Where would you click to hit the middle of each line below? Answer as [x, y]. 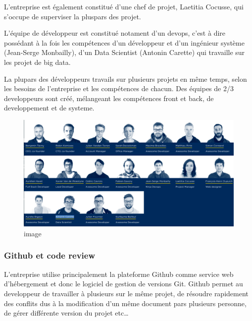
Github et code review [50, 255]
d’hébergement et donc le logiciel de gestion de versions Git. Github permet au [124, 284]
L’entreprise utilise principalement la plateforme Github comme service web [119, 274]
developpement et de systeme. [49, 108]
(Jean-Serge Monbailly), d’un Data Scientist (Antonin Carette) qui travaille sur [125, 52]
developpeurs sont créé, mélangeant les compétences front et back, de [109, 98]
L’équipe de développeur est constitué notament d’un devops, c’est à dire [115, 33]
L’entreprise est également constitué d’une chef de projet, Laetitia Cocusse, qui [124, 6]
